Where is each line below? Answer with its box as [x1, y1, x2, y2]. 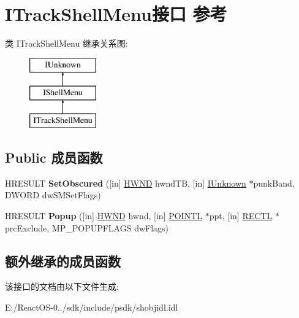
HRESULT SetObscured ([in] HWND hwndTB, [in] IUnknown [5, 176, 246, 189]
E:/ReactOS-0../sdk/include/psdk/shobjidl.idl [5, 301, 178, 314]
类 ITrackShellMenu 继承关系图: [5, 37, 128, 50]
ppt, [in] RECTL [209, 209, 273, 222]
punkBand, [253, 176, 295, 189]
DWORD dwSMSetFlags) [5, 188, 101, 201]
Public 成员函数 [5, 148, 103, 167]
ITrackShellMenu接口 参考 [5, 1, 227, 26]
